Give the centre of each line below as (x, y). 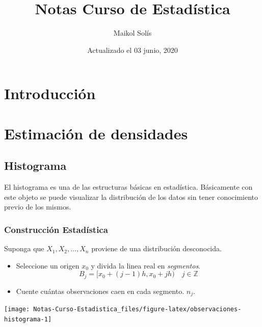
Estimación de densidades (96, 133)
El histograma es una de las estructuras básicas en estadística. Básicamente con (128, 187)
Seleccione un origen (48, 265)
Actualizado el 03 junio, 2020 (133, 50)
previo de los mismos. (38, 207)
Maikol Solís (133, 33)
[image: (17, 309)
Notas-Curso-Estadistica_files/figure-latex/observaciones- (137, 309)
